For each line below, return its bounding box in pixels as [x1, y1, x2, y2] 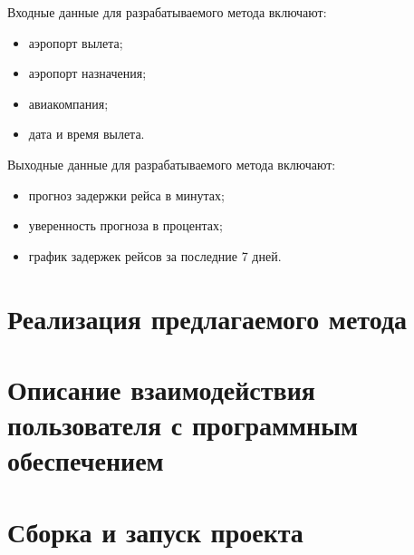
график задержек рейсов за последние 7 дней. [28, 246, 282, 265]
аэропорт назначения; [28, 63, 147, 83]
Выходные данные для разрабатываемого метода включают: [7, 154, 336, 173]
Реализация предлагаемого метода [7, 299, 408, 336]
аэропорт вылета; [28, 33, 123, 52]
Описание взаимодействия [7, 370, 315, 407]
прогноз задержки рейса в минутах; [28, 185, 225, 204]
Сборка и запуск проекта [7, 512, 303, 550]
